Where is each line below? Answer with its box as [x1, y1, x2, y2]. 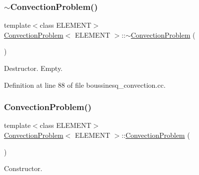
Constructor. [4, 163, 43, 174]
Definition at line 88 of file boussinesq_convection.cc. [4, 79, 166, 90]
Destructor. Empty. [4, 63, 63, 73]
